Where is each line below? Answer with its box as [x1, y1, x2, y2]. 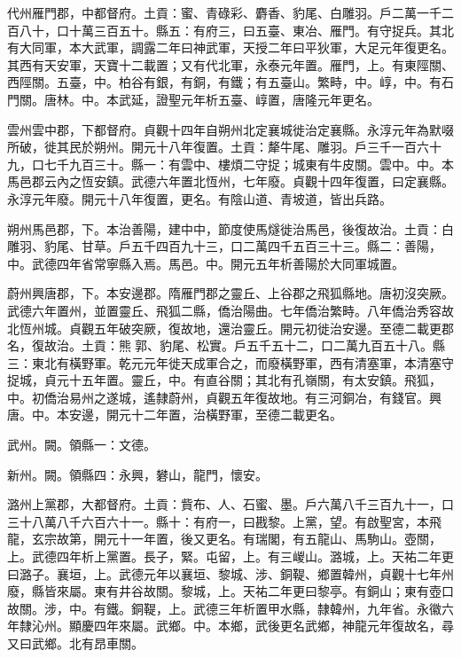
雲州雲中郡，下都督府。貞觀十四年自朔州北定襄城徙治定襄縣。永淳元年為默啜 [7, 120, 454, 138]
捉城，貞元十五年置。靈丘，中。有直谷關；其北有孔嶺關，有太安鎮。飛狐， [7, 371, 441, 389]
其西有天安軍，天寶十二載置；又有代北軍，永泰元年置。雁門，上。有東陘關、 [7, 55, 454, 74]
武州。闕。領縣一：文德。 [7, 435, 156, 454]
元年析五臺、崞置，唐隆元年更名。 [180, 90, 379, 108]
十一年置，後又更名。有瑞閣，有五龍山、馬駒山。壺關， [118, 529, 441, 548]
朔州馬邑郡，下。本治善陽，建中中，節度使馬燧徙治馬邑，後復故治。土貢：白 [7, 219, 454, 238]
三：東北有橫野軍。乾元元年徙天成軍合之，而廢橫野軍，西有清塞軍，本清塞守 [7, 353, 454, 372]
